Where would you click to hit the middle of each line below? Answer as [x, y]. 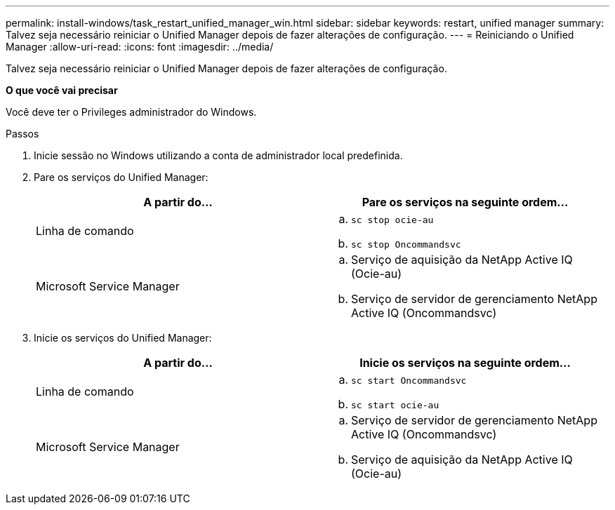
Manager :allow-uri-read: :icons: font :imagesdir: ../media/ [140, 47]
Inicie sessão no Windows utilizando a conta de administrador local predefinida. [218, 155]
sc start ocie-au [395, 405]
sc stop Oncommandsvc [406, 244]
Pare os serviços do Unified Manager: [121, 177]
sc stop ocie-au [392, 220]
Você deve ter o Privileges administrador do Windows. [131, 112]
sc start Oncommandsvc [409, 381]
